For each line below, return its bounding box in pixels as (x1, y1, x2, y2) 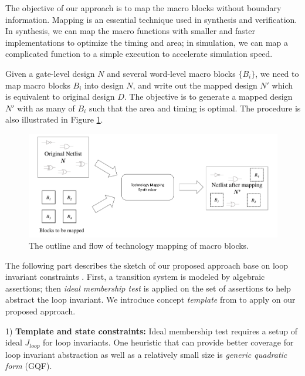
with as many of (17, 101, 75, 114)
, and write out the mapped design (133, 79, 257, 91)
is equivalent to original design (5, 90, 115, 103)
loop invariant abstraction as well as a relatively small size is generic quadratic (5, 348, 287, 360)
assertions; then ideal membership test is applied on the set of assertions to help (5, 282, 291, 294)
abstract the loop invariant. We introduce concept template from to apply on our (5, 293, 296, 306)
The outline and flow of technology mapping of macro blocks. (29, 239, 249, 252)
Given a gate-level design (5, 67, 95, 79)
